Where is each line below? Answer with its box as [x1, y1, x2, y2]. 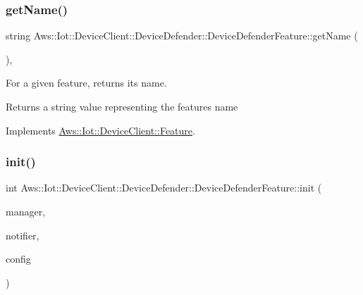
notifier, [6, 227, 39, 242]
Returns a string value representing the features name [6, 99, 238, 113]
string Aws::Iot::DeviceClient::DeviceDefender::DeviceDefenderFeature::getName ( [6, 28, 358, 43]
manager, [6, 204, 46, 218]
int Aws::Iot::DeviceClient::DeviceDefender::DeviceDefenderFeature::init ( [6, 180, 322, 195]
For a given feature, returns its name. [6, 75, 167, 90]
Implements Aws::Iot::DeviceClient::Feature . [6, 123, 195, 137]
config [6, 251, 31, 266]
